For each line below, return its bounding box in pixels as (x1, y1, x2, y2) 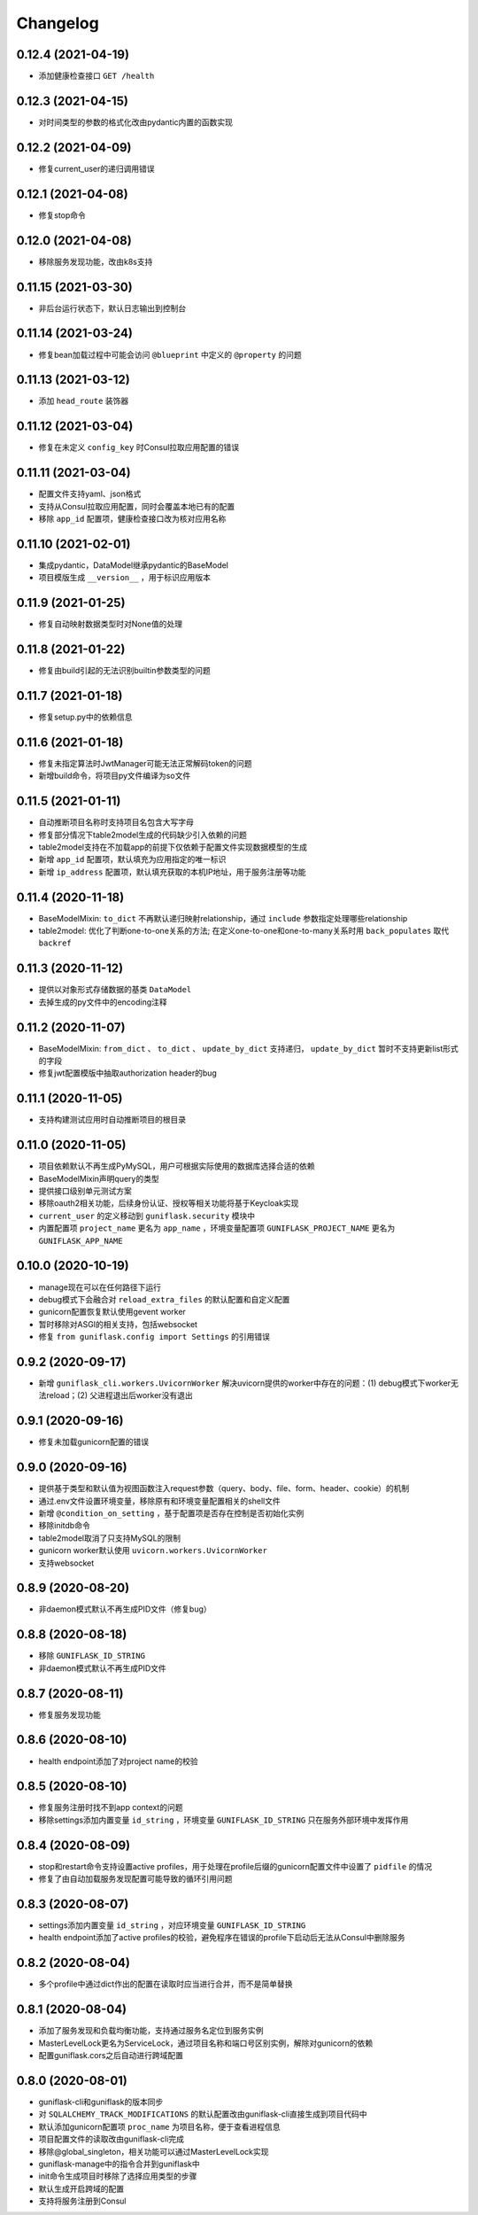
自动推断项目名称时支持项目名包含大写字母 (38, 817, 194, 828)
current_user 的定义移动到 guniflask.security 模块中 (38, 1210, 256, 1221)
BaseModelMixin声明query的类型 (38, 1173, 159, 1184)
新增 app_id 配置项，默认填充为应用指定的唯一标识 (38, 854, 227, 865)
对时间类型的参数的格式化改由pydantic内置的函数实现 (38, 116, 234, 128)
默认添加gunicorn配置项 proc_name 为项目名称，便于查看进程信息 (38, 2121, 281, 2132)
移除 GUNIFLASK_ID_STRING (38, 1651, 146, 1661)
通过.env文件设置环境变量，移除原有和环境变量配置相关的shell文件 (38, 1496, 281, 1506)
